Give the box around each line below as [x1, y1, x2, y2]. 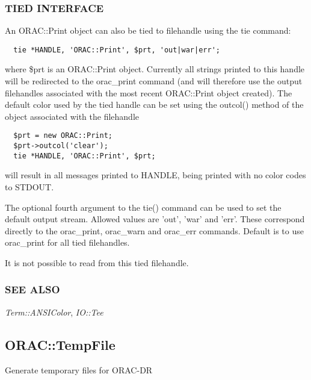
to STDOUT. [5, 181, 54, 193]
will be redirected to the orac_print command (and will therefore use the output [5, 75, 303, 87]
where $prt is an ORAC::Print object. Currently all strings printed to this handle [5, 63, 305, 75]
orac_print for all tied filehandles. [5, 236, 130, 249]
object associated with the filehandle [5, 110, 139, 122]
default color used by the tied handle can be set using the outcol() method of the [5, 98, 304, 111]
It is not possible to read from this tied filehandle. [5, 256, 189, 269]
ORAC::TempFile [5, 335, 115, 354]
